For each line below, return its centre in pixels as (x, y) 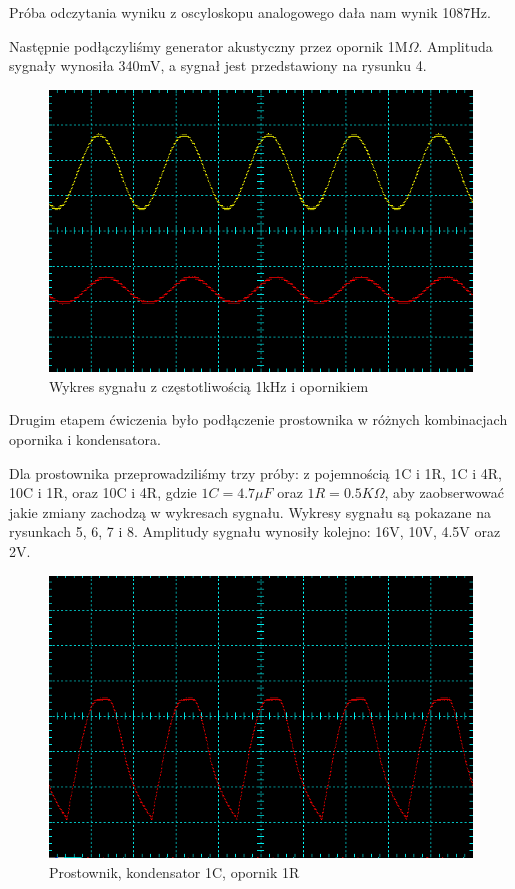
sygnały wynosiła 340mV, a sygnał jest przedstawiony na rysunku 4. (218, 65)
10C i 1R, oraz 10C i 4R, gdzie (103, 492)
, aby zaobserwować (444, 492)
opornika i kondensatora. (85, 438)
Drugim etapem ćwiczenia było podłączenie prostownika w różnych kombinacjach (258, 419)
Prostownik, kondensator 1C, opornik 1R (174, 871)
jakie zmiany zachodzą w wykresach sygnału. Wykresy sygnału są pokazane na (250, 511)
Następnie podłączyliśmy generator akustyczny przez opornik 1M (208, 45)
